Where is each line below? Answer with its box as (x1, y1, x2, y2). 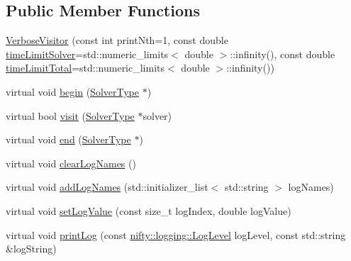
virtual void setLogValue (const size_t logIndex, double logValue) (6, 203, 291, 218)
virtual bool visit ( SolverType (6, 108, 135, 123)
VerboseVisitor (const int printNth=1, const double (6, 33, 228, 48)
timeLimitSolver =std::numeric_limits (6, 46, 169, 61)
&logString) (6, 241, 57, 256)
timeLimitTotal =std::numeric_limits (6, 60, 165, 75)
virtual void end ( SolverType (6, 132, 131, 147)
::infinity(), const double (230, 46, 335, 61)
